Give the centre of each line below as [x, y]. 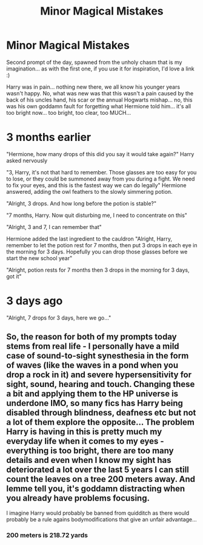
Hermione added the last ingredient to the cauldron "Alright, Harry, [89, 239]
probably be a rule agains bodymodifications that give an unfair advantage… [101, 519]
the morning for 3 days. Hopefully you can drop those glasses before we [97, 252]
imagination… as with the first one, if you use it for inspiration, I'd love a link [101, 69]
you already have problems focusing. [78, 499]
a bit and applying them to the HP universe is [92, 394]
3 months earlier [49, 137]
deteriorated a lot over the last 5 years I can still [98, 470]
